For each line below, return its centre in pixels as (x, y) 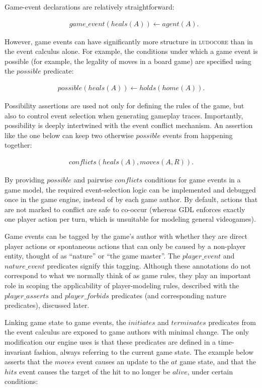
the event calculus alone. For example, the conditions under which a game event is (131, 51)
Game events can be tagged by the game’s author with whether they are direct (126, 236)
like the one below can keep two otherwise (69, 135)
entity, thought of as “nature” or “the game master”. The (93, 256)
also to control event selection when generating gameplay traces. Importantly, (124, 115)
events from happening (198, 135)
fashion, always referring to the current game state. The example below (144, 351)
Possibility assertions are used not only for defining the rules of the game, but (124, 106)
